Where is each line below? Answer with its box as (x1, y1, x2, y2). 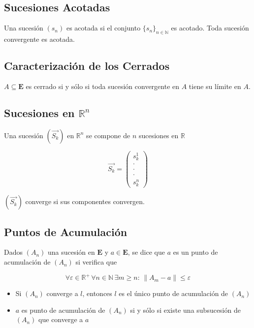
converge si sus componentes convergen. (25, 196, 145, 207)
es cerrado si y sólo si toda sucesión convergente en (26, 81, 180, 91)
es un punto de (173, 247, 218, 257)
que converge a (38, 314, 83, 325)
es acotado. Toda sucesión (171, 23, 249, 33)
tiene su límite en (189, 81, 241, 91)
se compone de (86, 130, 130, 140)
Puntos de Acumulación (4, 224, 127, 239)
